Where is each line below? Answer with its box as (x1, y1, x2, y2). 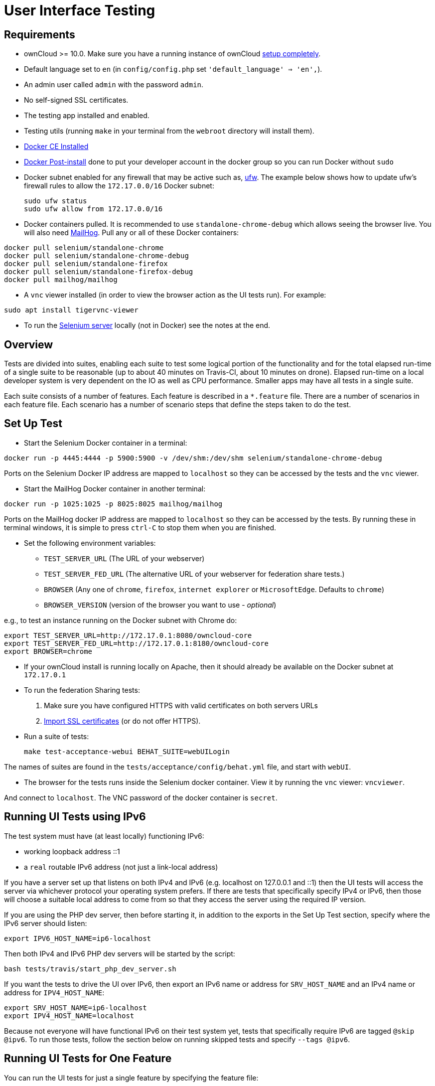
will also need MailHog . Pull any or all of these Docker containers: (24, 228, 239, 237)
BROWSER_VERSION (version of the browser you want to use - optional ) (44, 600, 277, 609)
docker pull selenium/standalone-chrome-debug (4, 252, 189, 260)
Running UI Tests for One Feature (4, 1052, 172, 1065)
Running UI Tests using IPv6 (4, 810, 146, 823)
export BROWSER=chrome (4, 647, 93, 655)
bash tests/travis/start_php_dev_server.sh (4, 964, 176, 973)
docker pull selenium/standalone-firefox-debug (4, 268, 193, 276)
